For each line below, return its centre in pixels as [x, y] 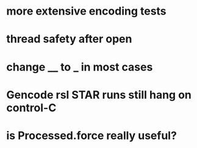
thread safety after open [69, 39]
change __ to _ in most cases [80, 67]
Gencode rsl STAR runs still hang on [99, 95]
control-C [31, 107]
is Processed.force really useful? [91, 136]
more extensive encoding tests [86, 11]
